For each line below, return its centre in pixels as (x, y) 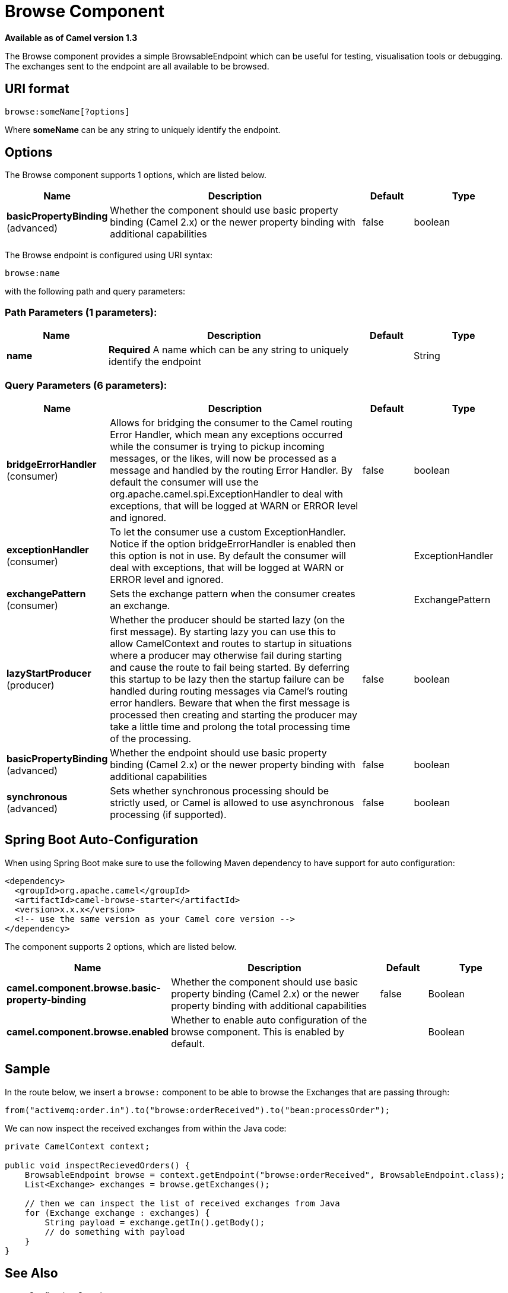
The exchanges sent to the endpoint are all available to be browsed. (137, 66)
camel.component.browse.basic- (84, 988)
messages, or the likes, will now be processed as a (223, 458)
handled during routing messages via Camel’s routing (229, 691)
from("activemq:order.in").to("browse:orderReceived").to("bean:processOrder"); (198, 1110)
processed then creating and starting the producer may (234, 714)
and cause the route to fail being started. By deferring (230, 667)
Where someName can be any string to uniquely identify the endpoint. (143, 129)
